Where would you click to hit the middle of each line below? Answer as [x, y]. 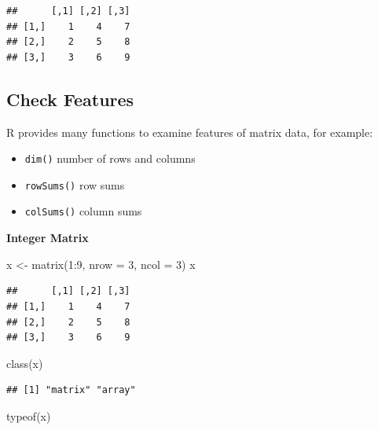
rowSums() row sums [75, 184]
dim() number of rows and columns [110, 158]
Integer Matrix [48, 238]
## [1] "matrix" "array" [71, 390]
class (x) [25, 363]
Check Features [70, 99]
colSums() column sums [83, 211]
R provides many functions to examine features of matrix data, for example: [190, 132]
